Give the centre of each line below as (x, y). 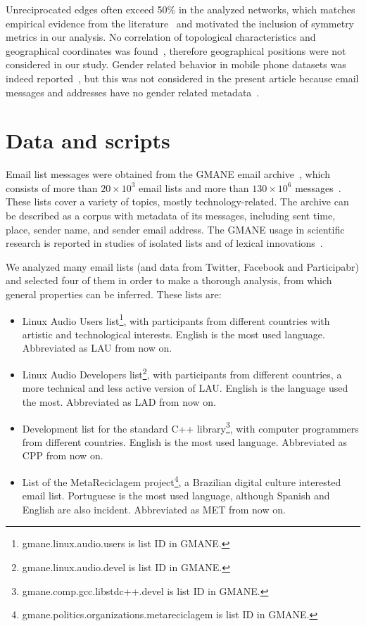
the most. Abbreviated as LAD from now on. (119, 401)
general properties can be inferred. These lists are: (114, 294)
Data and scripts (88, 140)
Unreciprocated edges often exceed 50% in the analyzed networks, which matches (181, 9)
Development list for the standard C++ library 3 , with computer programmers (190, 427)
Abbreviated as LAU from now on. (97, 348)
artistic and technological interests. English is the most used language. (173, 334)
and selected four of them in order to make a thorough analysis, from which (169, 280)
